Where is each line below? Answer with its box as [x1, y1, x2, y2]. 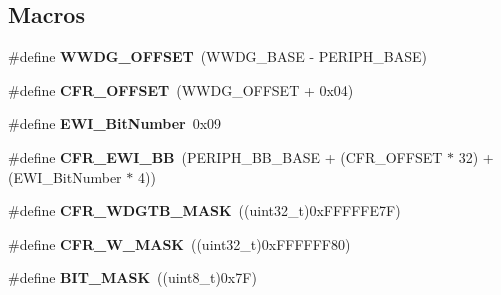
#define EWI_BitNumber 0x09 [8, 113, 222, 134]
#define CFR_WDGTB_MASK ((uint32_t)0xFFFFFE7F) [8, 200, 401, 221]
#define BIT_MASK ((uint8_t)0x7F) [8, 267, 257, 288]
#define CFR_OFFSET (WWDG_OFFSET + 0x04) [8, 79, 354, 100]
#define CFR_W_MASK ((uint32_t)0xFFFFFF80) [8, 233, 351, 254]
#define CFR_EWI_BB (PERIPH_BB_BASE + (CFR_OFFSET [8, 146, 443, 167]
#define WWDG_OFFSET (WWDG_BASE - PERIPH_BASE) [8, 46, 427, 67]
